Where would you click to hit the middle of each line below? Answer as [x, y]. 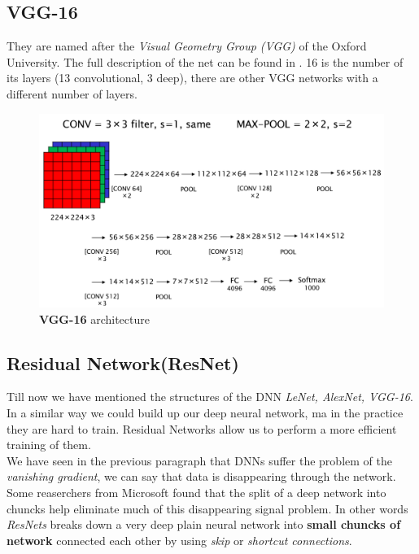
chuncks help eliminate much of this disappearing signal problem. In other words [207, 508]
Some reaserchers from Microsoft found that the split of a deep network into [196, 493]
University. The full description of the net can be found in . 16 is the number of [205, 61]
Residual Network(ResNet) [123, 362]
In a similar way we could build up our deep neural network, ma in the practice [205, 413]
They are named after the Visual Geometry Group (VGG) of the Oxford [187, 46]
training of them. [49, 445]
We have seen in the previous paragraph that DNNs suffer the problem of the [199, 460]
